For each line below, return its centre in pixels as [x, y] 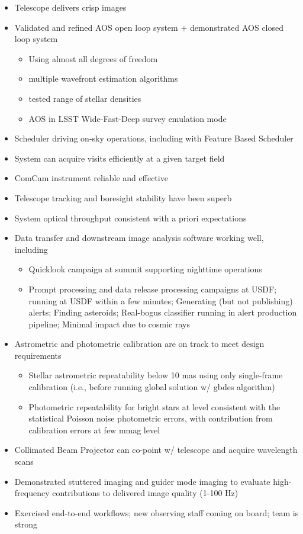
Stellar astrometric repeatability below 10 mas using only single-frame [156, 375]
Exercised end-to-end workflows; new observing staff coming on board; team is [157, 512]
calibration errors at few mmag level [94, 430]
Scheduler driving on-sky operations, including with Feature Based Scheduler [154, 138]
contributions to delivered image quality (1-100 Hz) [145, 493]
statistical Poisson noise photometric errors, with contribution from [151, 418]
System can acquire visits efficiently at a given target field [120, 158]
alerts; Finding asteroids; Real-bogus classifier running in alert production [163, 312]
